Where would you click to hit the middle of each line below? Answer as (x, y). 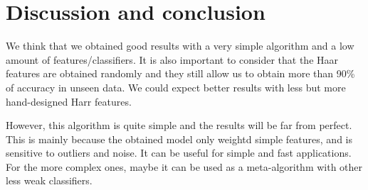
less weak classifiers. (49, 180)
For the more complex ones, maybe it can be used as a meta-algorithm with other (184, 166)
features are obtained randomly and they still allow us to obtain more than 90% (180, 73)
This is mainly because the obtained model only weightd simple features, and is (179, 139)
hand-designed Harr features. (69, 101)
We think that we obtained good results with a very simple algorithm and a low (180, 46)
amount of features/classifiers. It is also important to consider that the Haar (172, 59)
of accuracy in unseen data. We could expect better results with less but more (176, 87)
